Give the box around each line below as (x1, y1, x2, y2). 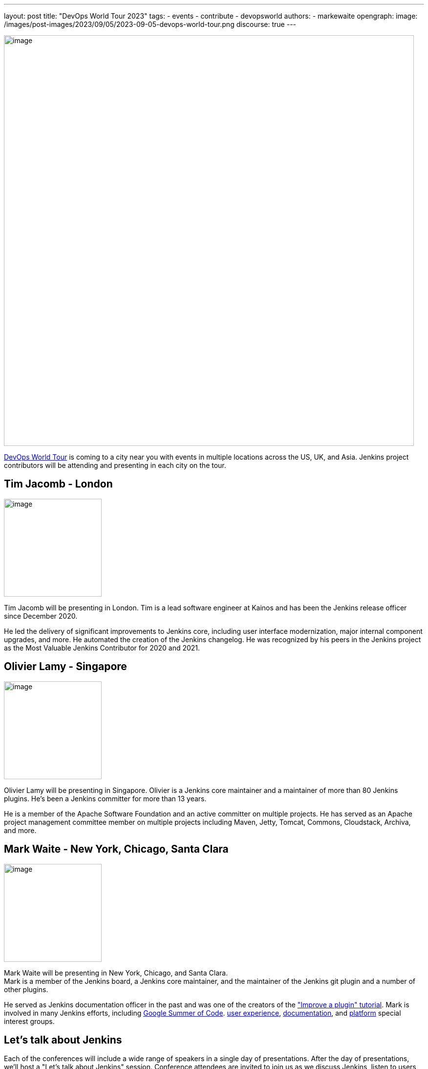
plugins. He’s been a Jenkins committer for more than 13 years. (4, 794, 207, 803)
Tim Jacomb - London (4, 478, 113, 490)
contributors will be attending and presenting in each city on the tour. (4, 461, 226, 469)
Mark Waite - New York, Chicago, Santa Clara (4, 843, 229, 856)
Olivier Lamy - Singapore (4, 660, 127, 673)
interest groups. (4, 1017, 55, 1025)
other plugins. (4, 985, 48, 994)
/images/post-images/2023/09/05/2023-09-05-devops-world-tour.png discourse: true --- (4, 20, 297, 28)
